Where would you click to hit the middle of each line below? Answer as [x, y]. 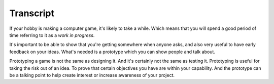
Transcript [32, 13]
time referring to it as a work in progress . [52, 35]
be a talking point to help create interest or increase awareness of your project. [92, 75]
